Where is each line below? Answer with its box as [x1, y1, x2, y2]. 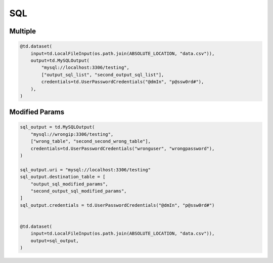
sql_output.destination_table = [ [20, 174, 106, 180]
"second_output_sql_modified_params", [30, 188, 127, 194]
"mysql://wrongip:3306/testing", [30, 131, 114, 137]
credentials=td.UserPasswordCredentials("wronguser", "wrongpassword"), [30, 145, 215, 152]
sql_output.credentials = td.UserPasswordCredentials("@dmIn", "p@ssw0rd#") [20, 202, 215, 208]
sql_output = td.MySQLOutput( [20, 124, 95, 130]
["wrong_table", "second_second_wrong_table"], [30, 138, 151, 144]
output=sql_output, [30, 238, 79, 243]
